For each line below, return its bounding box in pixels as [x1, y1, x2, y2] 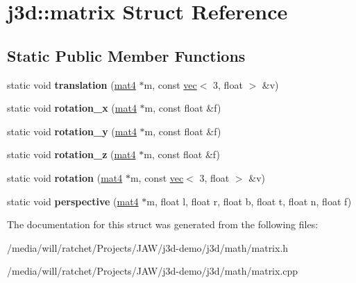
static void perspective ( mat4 [7, 194, 139, 208]
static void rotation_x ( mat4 [7, 101, 137, 115]
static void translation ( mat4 [7, 77, 136, 92]
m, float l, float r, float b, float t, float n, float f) [146, 194, 352, 208]
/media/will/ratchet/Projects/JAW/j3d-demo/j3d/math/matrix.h [7, 240, 289, 255]
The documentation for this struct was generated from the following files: [7, 217, 319, 232]
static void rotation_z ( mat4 [7, 147, 136, 162]
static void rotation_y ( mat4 [7, 123, 137, 138]
